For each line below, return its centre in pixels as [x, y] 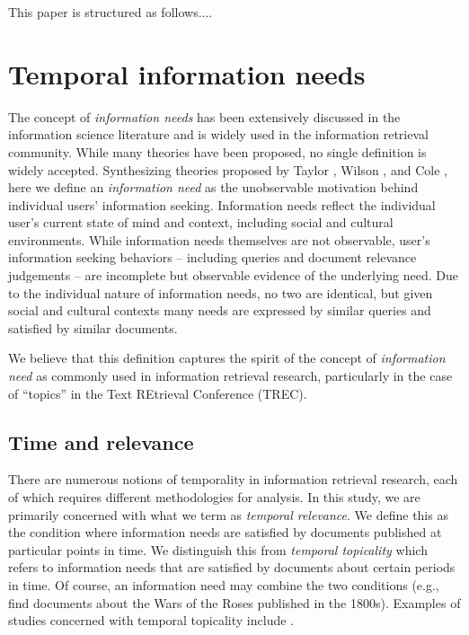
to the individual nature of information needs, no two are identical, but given [221, 292]
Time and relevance [101, 441]
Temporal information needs [187, 73]
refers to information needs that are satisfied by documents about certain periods [232, 567]
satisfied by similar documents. [93, 327]
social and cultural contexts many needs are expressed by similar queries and [220, 310]
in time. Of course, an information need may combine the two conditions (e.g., [224, 584]
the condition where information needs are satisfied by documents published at [225, 532]
